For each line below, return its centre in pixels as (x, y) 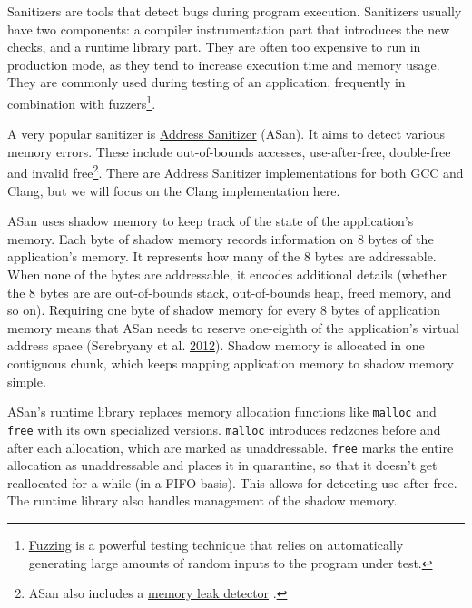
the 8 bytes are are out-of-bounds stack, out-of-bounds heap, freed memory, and (230, 292)
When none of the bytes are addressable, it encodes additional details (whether (227, 275)
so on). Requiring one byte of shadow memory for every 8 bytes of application (224, 310)
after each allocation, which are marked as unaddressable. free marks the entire (231, 447)
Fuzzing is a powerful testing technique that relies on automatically (216, 544)
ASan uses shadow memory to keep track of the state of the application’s (211, 221)
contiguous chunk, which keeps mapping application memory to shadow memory (231, 363)
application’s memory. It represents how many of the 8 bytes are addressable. (222, 256)
